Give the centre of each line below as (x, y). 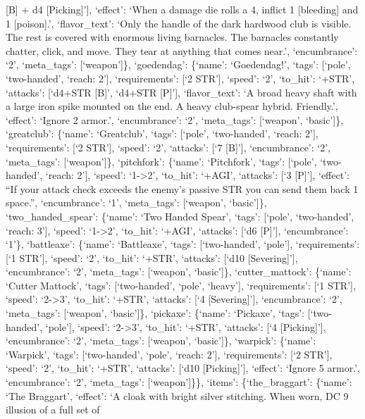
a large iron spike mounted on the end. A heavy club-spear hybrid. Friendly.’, (172, 106)
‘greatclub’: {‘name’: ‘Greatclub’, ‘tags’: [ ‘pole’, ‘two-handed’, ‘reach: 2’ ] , (162, 133)
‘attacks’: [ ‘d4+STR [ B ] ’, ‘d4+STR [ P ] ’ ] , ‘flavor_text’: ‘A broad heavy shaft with (181, 92)
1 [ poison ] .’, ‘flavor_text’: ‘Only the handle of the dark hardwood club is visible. (179, 23)
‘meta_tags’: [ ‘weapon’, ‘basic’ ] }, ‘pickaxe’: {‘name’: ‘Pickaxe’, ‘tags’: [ (158, 313)
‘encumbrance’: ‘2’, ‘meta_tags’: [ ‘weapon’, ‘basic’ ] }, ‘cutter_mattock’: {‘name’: (179, 271)
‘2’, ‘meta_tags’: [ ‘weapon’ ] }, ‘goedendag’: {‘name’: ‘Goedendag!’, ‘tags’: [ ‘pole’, (178, 64)
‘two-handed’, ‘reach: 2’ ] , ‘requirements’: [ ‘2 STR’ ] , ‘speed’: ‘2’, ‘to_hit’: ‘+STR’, (180, 78)
